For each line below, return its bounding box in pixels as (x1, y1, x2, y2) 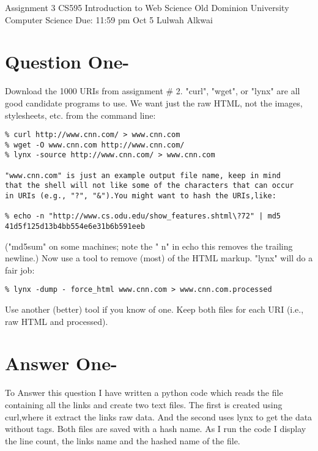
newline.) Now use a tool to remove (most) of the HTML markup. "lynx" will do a (5, 252, 313, 264)
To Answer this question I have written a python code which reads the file (5, 386, 283, 399)
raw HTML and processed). (5, 315, 108, 327)
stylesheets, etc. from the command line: (5, 108, 156, 121)
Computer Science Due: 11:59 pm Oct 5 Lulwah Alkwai (5, 13, 213, 26)
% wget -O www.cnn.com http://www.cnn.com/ (5, 140, 185, 149)
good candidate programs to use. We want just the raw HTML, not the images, (5, 96, 303, 109)
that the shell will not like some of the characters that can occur (5, 181, 294, 190)
